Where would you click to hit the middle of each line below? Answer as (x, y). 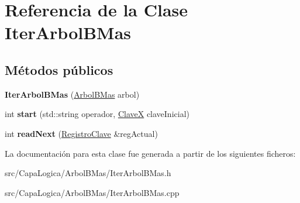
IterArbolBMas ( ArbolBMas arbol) (72, 94)
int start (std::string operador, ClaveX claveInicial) (97, 114)
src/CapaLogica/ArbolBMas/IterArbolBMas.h (88, 173)
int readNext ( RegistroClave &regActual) (81, 133)
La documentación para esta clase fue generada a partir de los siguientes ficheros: (150, 153)
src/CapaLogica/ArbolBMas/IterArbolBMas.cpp (92, 192)
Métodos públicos (59, 69)
